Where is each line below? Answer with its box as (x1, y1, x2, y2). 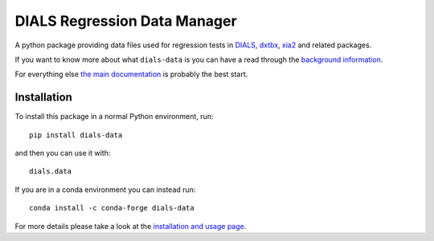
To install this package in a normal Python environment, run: (14, 112, 214, 121)
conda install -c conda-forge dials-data (29, 203, 194, 213)
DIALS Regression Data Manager (14, 12, 237, 30)
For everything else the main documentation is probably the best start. (14, 69, 248, 80)
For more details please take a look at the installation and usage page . (14, 221, 247, 231)
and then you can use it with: (14, 149, 111, 158)
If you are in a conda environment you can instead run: (14, 185, 196, 194)
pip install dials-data (29, 130, 123, 140)
